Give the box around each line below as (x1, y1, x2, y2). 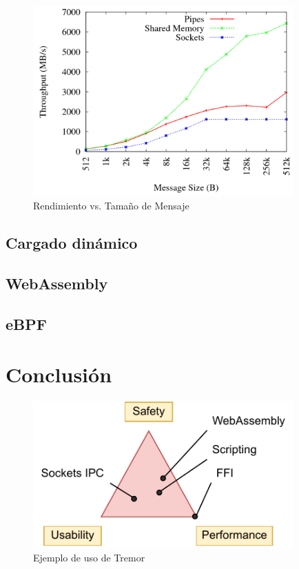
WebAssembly (6, 272, 108, 293)
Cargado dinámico (6, 232, 138, 254)
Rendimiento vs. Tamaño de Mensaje (33, 198, 189, 213)
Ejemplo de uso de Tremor (33, 550, 145, 565)
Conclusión (6, 360, 112, 389)
